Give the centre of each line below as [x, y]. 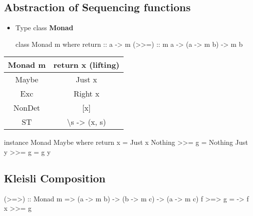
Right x [86, 94]
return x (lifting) [86, 65]
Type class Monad [44, 28]
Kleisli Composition [55, 178]
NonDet [27, 108]
